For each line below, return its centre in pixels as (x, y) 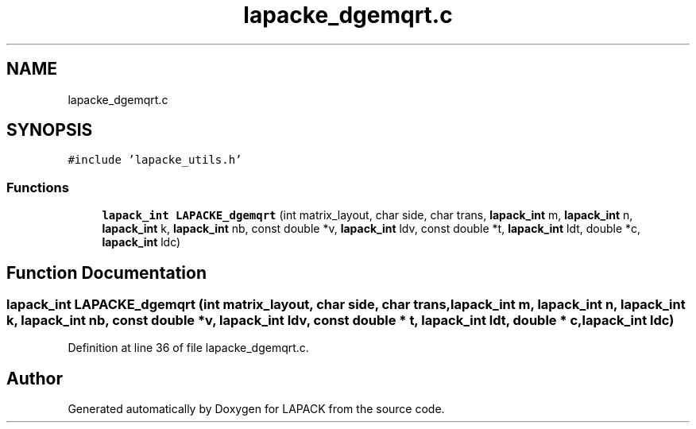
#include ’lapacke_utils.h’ (155, 160)
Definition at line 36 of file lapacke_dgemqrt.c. (188, 348)
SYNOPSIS (50, 130)
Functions (38, 187)
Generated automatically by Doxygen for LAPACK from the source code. (256, 409)
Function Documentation (106, 272)
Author (35, 378)
